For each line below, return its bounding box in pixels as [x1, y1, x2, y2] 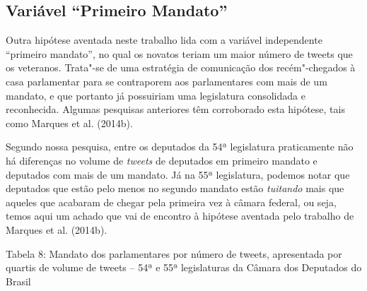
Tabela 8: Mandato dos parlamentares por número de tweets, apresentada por [6, 246, 342, 261]
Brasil [6, 273, 31, 288]
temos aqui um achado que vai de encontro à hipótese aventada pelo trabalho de [6, 208, 354, 223]
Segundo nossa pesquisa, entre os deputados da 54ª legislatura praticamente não [6, 139, 354, 154]
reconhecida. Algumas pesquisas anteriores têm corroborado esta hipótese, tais [6, 102, 345, 117]
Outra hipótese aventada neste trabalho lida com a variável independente [6, 32, 322, 47]
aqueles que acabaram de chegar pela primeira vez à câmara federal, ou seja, [6, 194, 337, 209]
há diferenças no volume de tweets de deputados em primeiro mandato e [6, 153, 318, 167]
